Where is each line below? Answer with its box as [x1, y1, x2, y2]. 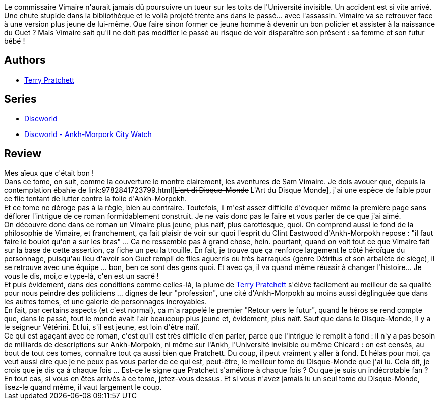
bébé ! [4, 37, 25, 45]
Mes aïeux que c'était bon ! [4, 168, 94, 177]
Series [4, 93, 37, 106]
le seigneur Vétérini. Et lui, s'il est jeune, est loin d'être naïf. [4, 322, 200, 331]
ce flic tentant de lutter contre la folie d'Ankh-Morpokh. [4, 194, 187, 203]
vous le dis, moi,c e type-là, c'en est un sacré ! [4, 271, 159, 280]
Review [4, 147, 42, 160]
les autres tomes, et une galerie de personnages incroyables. [4, 297, 207, 306]
